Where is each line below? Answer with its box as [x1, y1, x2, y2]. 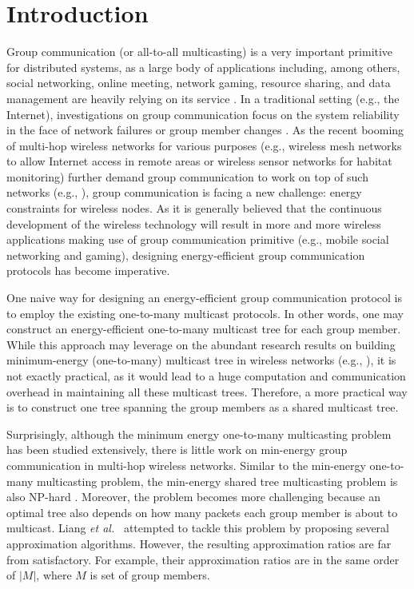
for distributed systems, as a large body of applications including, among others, [6, 58, 400, 75]
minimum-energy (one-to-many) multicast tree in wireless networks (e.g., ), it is [6, 352, 396, 368]
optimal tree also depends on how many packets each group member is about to [6, 503, 398, 520]
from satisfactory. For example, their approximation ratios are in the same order [6, 551, 400, 567]
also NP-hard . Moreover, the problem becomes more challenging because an [6, 488, 381, 505]
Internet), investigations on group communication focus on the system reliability [6, 105, 400, 122]
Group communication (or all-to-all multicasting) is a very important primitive [6, 43, 393, 60]
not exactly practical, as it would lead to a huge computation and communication [6, 368, 406, 384]
